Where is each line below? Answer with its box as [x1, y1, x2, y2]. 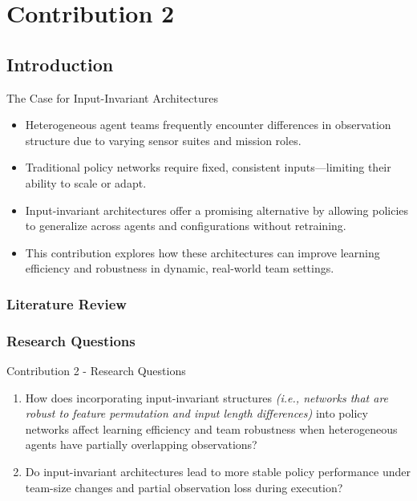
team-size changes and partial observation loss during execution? [25, 479, 343, 495]
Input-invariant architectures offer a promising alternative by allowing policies [25, 201, 409, 218]
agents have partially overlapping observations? [25, 436, 257, 453]
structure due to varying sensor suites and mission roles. [25, 131, 302, 148]
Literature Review [6, 293, 127, 313]
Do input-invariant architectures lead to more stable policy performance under [25, 463, 411, 479]
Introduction [6, 51, 114, 76]
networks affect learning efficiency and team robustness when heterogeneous [25, 420, 398, 437]
